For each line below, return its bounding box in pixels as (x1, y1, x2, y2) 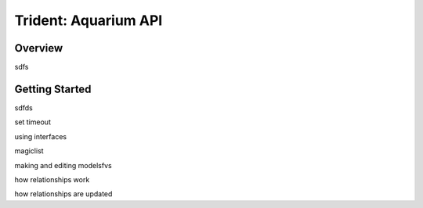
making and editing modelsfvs (14, 160, 113, 170)
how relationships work (14, 174, 90, 184)
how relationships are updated (14, 189, 113, 199)
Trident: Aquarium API (14, 12, 163, 29)
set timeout (14, 117, 51, 127)
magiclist (14, 146, 44, 156)
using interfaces (14, 131, 67, 141)
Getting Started (14, 82, 92, 95)
